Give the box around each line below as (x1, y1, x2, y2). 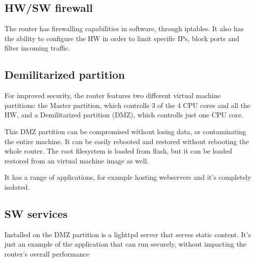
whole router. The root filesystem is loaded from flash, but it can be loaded (4, 146, 232, 156)
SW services (4, 206, 68, 221)
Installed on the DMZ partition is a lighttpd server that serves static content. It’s (4, 229, 251, 239)
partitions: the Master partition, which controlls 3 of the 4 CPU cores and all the (4, 100, 251, 110)
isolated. (4, 181, 30, 192)
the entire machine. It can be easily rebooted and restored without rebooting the (4, 136, 249, 146)
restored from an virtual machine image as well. (4, 155, 149, 165)
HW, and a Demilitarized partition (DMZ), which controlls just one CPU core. (4, 109, 243, 120)
